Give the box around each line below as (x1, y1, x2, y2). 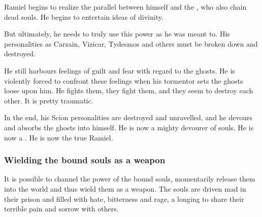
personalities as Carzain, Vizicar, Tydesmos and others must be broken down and (4, 38, 258, 49)
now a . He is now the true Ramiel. (4, 132, 113, 142)
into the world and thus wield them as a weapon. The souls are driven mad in (4, 183, 246, 194)
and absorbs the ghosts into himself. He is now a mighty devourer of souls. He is (4, 122, 254, 132)
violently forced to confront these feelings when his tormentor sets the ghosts (4, 75, 243, 86)
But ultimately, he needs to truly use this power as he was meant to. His (4, 28, 230, 39)
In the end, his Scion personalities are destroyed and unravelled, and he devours (4, 112, 253, 123)
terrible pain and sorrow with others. (4, 203, 119, 214)
